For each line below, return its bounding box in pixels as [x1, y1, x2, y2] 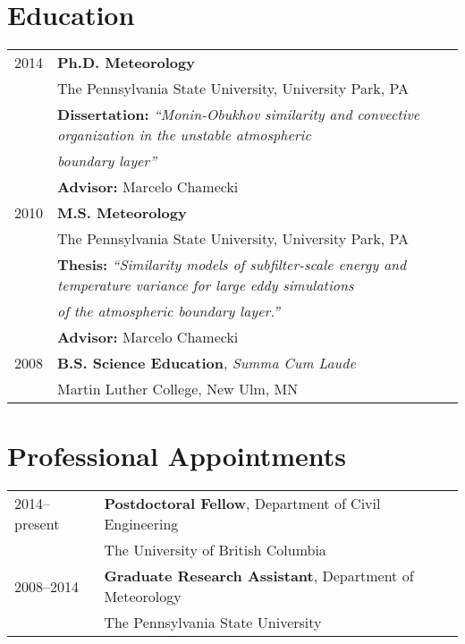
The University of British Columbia [104, 539, 326, 561]
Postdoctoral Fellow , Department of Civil [104, 493, 381, 514]
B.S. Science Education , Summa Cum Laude [57, 352, 356, 374]
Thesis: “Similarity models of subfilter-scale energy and [57, 254, 407, 275]
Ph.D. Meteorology [57, 52, 195, 73]
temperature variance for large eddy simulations [57, 275, 354, 296]
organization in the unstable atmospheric [57, 124, 311, 146]
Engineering [104, 513, 179, 535]
